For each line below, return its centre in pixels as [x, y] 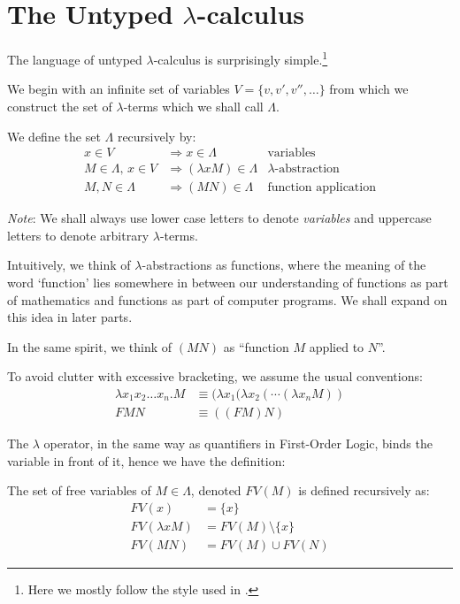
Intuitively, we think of [69, 265]
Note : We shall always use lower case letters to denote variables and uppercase [219, 218]
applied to [337, 346]
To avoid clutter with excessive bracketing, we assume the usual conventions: [215, 376]
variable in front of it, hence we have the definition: [146, 460]
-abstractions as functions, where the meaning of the [284, 265]
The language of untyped [75, 59]
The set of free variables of [79, 490]
